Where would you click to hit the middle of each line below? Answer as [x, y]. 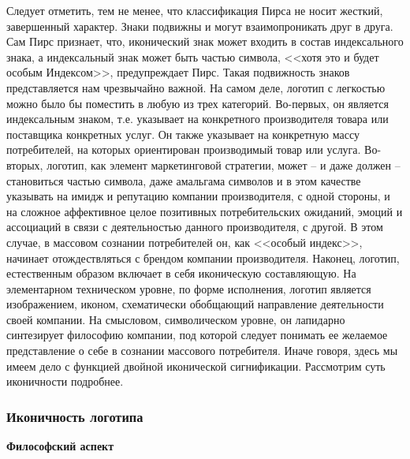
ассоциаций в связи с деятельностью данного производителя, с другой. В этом [195, 227]
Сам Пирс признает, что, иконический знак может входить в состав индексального [205, 41]
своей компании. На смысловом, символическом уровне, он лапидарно [176, 319]
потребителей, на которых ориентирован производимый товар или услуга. [184, 149]
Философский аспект [60, 446]
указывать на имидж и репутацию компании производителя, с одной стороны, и [198, 196]
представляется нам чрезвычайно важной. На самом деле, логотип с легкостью [196, 87]
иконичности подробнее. [65, 381]
